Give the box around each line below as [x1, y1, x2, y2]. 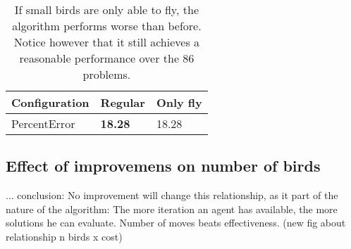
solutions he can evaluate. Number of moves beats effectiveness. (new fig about [6, 215, 346, 230]
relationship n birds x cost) [6, 229, 123, 243]
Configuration [11, 94, 90, 110]
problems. [82, 66, 131, 82]
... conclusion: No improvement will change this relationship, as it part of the [6, 188, 338, 203]
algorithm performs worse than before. [12, 18, 202, 34]
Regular [100, 94, 145, 110]
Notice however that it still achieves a [13, 34, 200, 50]
